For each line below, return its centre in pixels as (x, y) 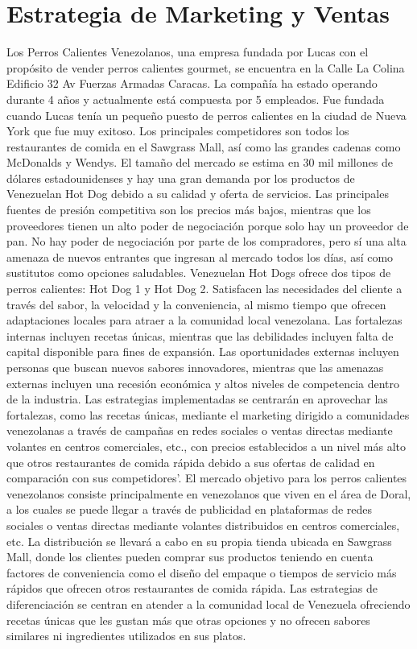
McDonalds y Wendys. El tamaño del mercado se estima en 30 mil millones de (200, 162)
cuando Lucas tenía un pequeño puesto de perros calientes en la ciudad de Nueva (206, 115)
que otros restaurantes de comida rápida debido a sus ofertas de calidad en (191, 462)
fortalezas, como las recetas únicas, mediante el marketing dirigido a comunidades (208, 414)
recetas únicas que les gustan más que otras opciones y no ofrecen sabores (188, 620)
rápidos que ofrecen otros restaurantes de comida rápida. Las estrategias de (192, 588)
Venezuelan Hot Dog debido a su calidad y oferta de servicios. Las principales (198, 194)
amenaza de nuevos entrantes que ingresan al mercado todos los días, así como (200, 256)
